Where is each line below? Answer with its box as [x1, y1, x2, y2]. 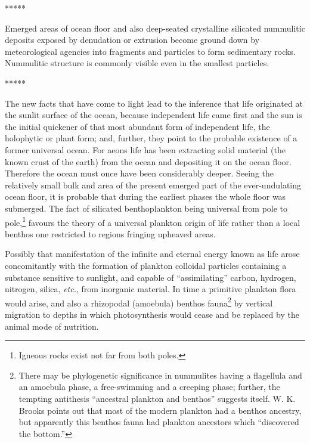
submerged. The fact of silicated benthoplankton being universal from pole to [5, 202, 288, 214]
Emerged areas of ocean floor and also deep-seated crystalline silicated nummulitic [5, 21, 305, 34]
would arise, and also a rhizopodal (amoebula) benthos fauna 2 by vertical [5, 295, 273, 309]
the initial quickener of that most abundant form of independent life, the [5, 120, 270, 132]
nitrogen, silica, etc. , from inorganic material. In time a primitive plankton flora [5, 283, 296, 295]
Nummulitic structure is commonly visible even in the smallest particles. [5, 57, 269, 69]
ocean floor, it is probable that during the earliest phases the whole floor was [5, 190, 286, 203]
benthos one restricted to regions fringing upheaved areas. [5, 227, 216, 240]
